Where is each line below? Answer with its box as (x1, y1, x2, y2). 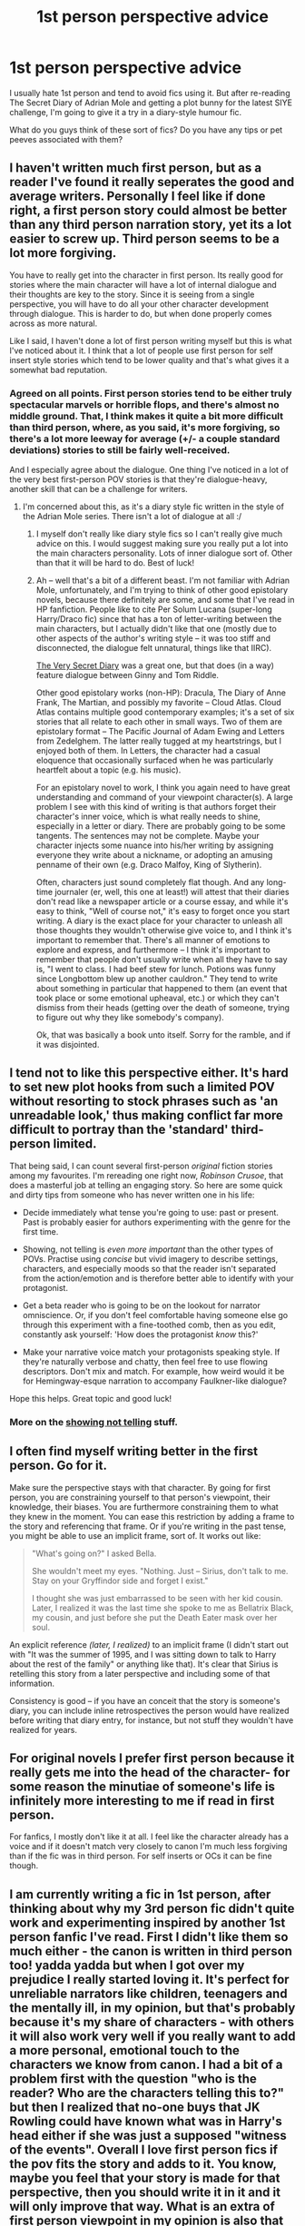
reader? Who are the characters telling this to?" (9, 2085, 284, 2101)
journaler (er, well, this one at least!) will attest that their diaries (54, 887, 290, 898)
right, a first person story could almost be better (9, 202, 288, 219)
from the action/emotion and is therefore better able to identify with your (22, 1273, 294, 1284)
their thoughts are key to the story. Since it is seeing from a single (9, 289, 255, 300)
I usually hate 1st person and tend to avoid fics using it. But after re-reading (9, 87, 290, 98)
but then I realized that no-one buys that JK (9, 2099, 261, 2114)
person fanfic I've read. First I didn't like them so (9, 1929, 289, 1945)
